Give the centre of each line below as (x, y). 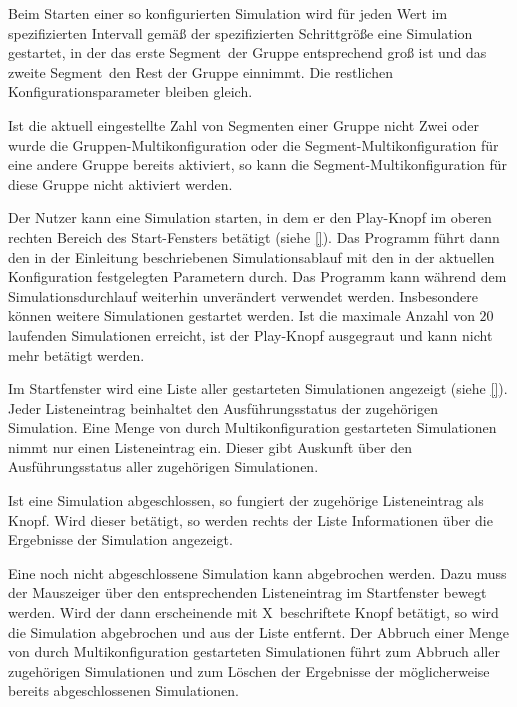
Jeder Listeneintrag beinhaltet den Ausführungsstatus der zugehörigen (223, 407)
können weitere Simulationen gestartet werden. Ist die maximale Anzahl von (241, 315)
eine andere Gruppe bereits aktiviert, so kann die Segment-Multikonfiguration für (258, 164)
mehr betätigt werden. (76, 354)
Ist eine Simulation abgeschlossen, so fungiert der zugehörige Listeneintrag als (246, 500)
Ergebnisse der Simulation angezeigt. (120, 539)
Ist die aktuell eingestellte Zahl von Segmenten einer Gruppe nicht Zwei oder (243, 124)
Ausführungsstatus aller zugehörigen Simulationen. (163, 466)
